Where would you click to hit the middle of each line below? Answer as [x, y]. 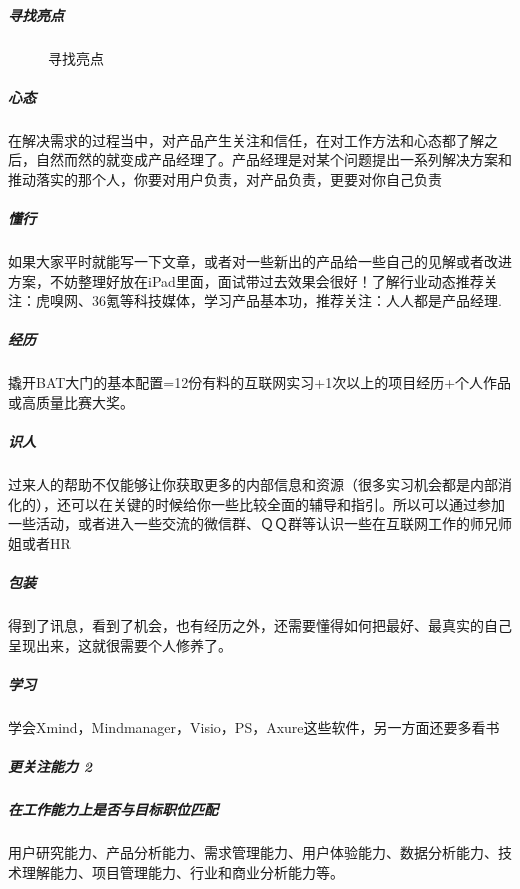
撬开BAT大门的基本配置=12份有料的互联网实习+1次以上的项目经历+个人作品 [260, 382]
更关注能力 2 [50, 766]
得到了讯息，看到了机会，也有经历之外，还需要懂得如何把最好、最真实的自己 [260, 625]
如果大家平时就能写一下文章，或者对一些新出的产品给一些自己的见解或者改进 [260, 261]
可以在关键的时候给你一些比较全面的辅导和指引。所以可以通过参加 [287, 503]
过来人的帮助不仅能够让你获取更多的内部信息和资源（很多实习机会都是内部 [253, 484]
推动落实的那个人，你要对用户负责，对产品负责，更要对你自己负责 [225, 178]
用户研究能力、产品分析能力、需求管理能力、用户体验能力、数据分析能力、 [253, 851]
